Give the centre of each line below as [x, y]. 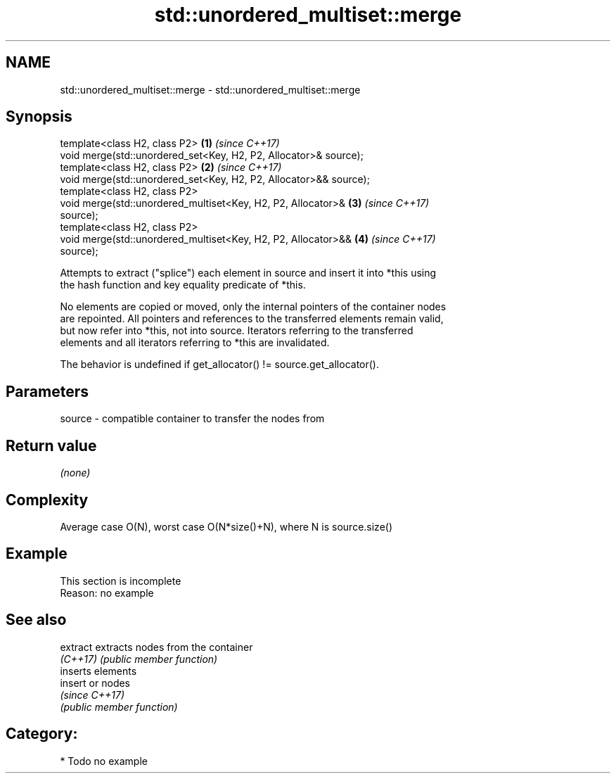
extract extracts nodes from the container [156, 647]
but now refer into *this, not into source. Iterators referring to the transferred [237, 331]
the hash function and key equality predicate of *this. [183, 285]
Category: [42, 734]
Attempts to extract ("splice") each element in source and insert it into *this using [248, 273]
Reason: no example [107, 593]
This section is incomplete [121, 581]
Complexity [47, 500]
